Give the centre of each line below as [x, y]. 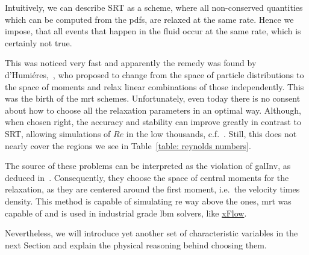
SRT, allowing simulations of [58, 133]
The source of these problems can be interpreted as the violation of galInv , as [148, 166]
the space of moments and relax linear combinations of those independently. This [154, 86]
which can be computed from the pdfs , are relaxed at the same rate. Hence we [149, 19]
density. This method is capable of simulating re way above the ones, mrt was [148, 201]
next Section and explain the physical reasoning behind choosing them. [136, 244]
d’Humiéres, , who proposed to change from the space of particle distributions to [154, 74]
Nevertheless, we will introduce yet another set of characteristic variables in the [151, 233]
